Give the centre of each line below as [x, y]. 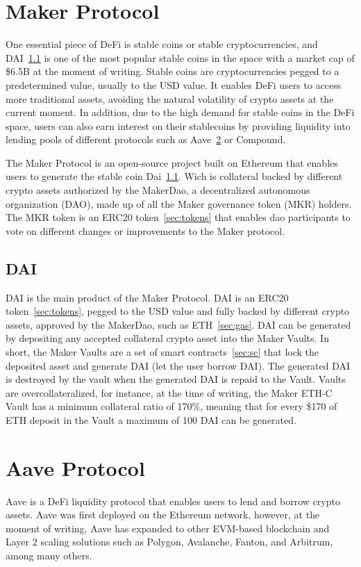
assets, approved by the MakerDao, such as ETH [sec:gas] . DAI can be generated [178, 324]
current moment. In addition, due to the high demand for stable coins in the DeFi [180, 112]
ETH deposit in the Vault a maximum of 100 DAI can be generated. [151, 419]
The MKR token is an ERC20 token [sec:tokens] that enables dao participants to [178, 217]
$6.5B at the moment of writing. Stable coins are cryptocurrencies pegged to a [173, 71]
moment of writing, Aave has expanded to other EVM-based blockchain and [168, 528]
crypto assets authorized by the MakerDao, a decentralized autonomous [158, 190]
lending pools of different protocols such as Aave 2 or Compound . [146, 139]
